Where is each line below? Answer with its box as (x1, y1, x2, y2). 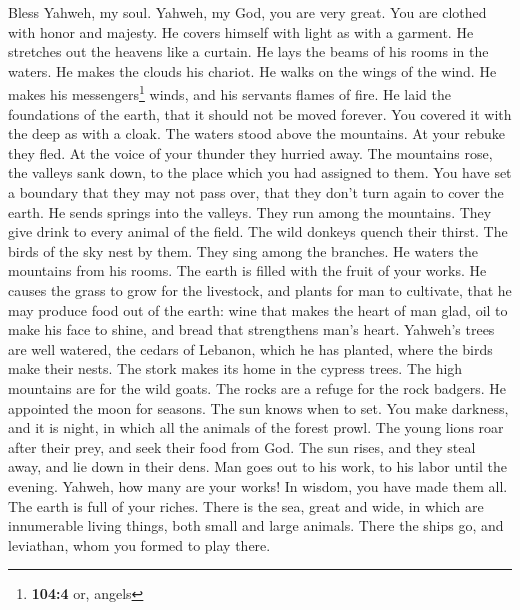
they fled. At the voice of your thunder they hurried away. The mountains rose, (8, 142, 493, 163)
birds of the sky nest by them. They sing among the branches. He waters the (8, 240, 478, 261)
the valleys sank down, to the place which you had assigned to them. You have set (8, 162, 512, 183)
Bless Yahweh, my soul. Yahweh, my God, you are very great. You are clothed (8, 2, 487, 22)
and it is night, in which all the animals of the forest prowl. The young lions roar (8, 417, 504, 438)
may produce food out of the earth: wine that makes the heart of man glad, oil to (8, 299, 508, 320)
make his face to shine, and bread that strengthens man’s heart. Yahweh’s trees (8, 319, 495, 340)
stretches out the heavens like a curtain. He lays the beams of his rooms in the (8, 41, 489, 62)
